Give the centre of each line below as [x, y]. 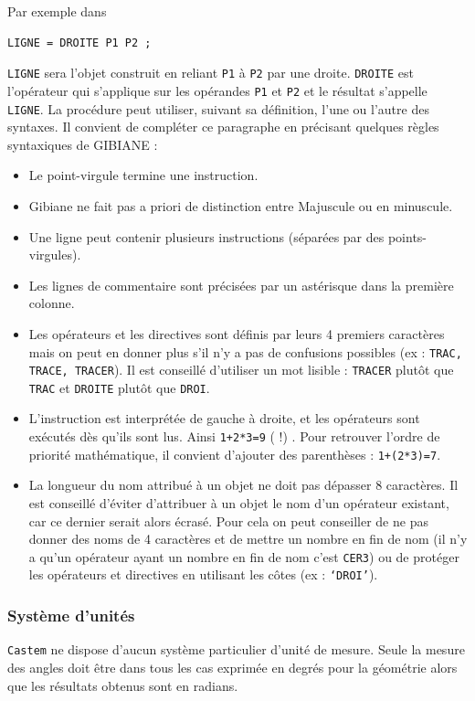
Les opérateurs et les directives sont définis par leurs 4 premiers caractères [237, 333]
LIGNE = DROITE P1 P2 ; [79, 42]
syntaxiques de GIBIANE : [83, 144]
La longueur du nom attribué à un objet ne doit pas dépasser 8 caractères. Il [243, 485]
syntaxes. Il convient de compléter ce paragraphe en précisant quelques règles [223, 127]
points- [407, 236]
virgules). [55, 255]
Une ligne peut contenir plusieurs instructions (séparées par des [206, 236]
